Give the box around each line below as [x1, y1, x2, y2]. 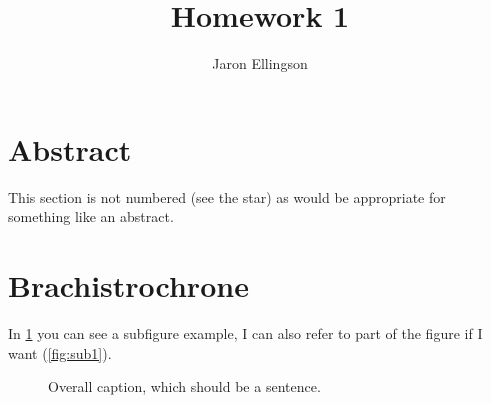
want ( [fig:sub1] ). [8, 342, 112, 363]
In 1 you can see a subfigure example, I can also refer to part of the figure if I [8, 322, 483, 343]
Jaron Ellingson [212, 53, 308, 74]
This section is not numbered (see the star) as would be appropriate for [8, 186, 446, 207]
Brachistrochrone [8, 265, 249, 306]
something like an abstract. [8, 206, 174, 227]
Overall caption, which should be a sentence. [48, 376, 321, 397]
